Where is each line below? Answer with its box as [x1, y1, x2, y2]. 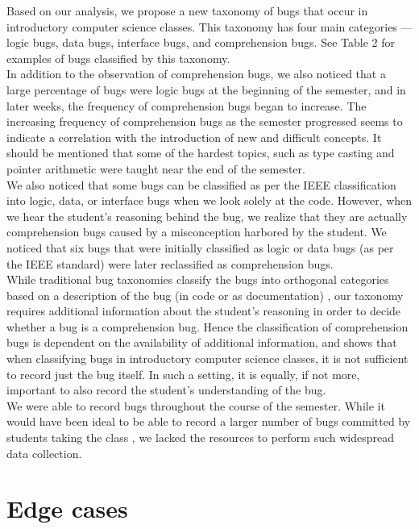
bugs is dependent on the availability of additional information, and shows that [6, 334, 397, 351]
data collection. [6, 444, 82, 461]
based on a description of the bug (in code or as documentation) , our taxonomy [6, 286, 404, 303]
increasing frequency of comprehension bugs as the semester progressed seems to [6, 113, 403, 130]
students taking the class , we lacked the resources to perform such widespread [6, 429, 395, 446]
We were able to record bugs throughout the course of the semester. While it [6, 397, 385, 414]
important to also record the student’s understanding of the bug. [6, 381, 326, 398]
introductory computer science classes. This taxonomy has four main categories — [6, 18, 413, 35]
